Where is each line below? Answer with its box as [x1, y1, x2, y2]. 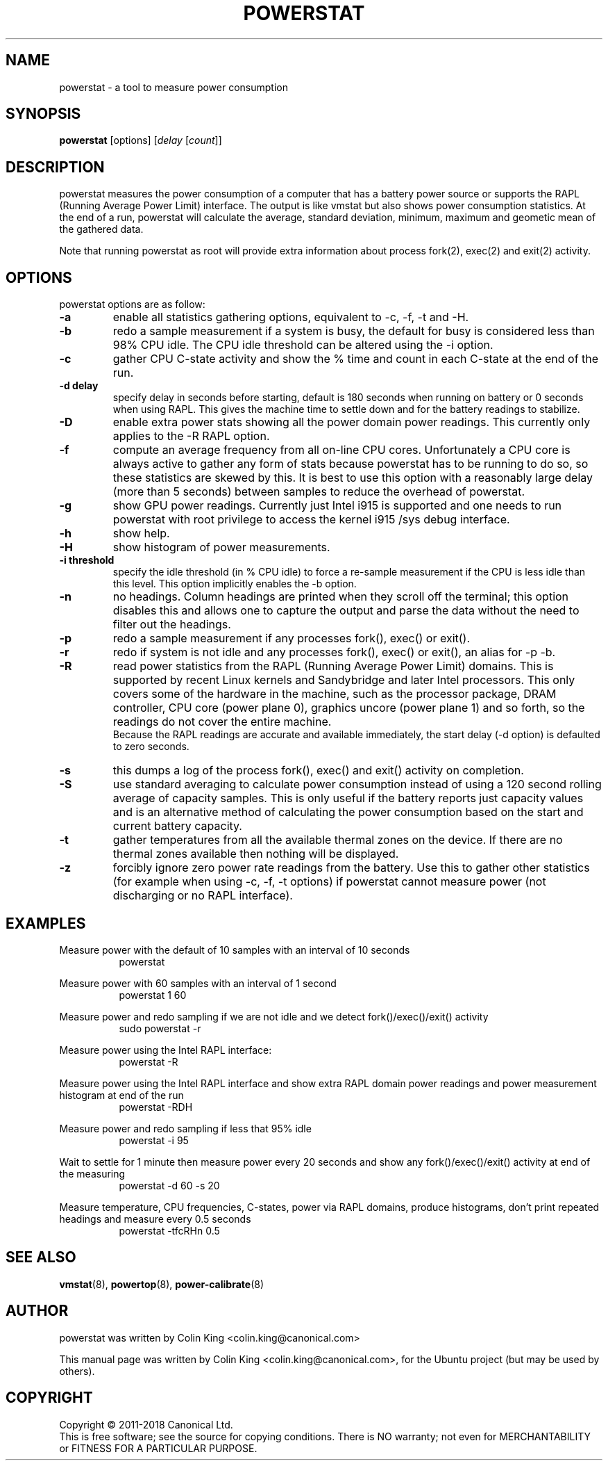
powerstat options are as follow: [59, 298, 205, 311]
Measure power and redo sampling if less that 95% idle [59, 1122, 312, 1134]
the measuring [59, 1167, 126, 1180]
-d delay [59, 380, 99, 392]
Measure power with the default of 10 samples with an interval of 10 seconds [59, 943, 410, 956]
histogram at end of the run [59, 1089, 184, 1101]
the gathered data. [59, 223, 144, 236]
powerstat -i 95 [119, 1134, 189, 1146]
